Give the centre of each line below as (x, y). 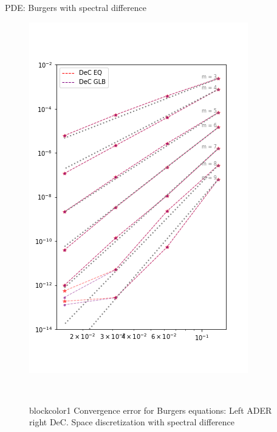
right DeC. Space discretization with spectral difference (132, 422)
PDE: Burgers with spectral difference (76, 7)
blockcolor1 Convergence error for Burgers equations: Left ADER (151, 410)
